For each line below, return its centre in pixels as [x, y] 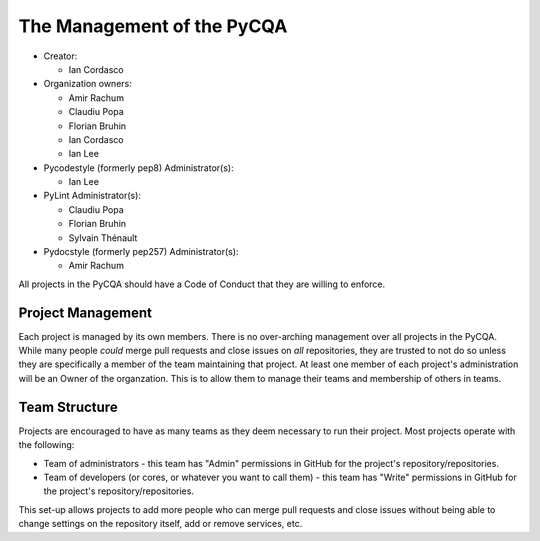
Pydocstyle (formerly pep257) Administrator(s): [141, 252]
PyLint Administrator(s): [92, 196]
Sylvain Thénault [103, 237]
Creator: [60, 56]
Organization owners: [87, 84]
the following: [46, 445]
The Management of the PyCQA [153, 26]
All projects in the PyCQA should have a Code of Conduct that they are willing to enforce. [202, 284]
